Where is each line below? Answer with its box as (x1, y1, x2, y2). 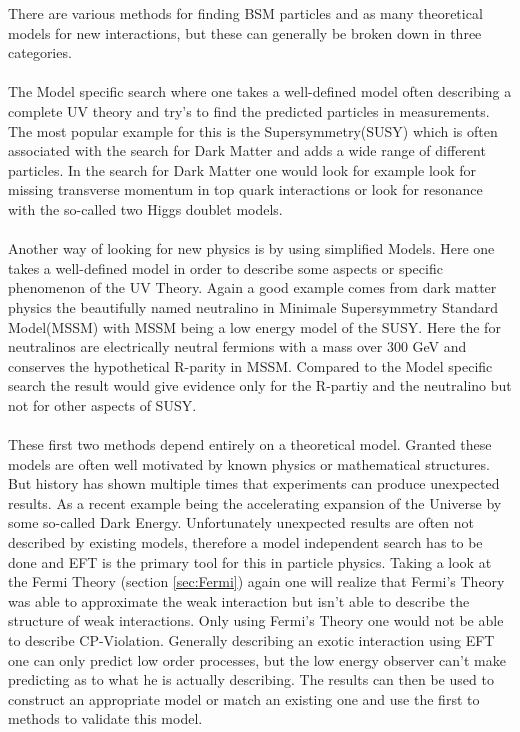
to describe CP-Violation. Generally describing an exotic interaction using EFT (8, 630, 495, 650)
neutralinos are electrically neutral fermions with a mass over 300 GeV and (8, 336, 467, 357)
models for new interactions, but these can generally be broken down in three (8, 22, 482, 43)
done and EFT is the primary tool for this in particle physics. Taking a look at (8, 551, 492, 572)
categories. (8, 42, 72, 63)
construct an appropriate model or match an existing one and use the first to (8, 688, 480, 709)
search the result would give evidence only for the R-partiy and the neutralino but (8, 375, 512, 396)
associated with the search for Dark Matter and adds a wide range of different (8, 140, 486, 161)
